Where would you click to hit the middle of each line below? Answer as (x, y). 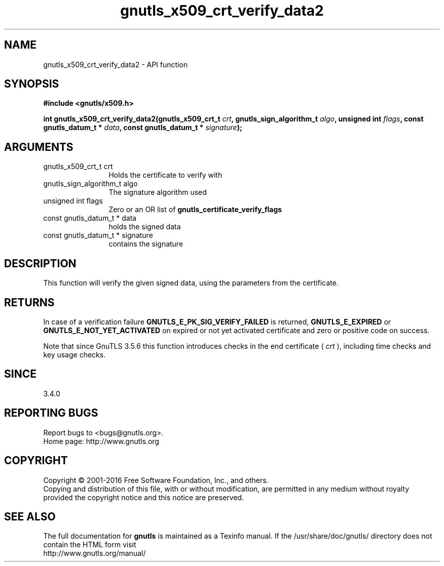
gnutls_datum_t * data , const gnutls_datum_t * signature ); (143, 128)
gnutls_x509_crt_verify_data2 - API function (116, 64)
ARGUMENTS (39, 147)
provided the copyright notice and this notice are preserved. (144, 497)
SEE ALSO (30, 516)
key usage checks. (75, 354)
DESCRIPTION (40, 263)
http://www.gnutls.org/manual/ (95, 553)
